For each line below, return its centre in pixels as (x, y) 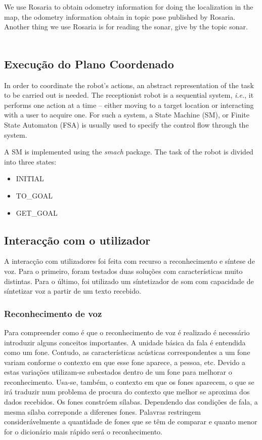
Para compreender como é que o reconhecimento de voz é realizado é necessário (127, 332)
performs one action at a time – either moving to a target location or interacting (129, 105)
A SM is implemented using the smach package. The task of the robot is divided (129, 152)
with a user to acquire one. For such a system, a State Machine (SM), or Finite (127, 115)
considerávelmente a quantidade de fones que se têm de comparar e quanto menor (131, 422)
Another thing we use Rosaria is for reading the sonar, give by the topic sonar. (126, 27)
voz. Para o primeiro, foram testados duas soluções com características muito (123, 271)
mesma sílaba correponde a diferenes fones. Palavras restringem (102, 411)
